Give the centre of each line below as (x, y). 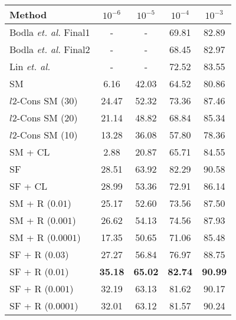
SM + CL (30, 152)
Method (28, 14)
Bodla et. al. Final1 (50, 32)
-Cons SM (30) (47, 100)
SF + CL (29, 186)
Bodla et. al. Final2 (50, 49)
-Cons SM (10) (47, 135)
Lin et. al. (30, 66)
